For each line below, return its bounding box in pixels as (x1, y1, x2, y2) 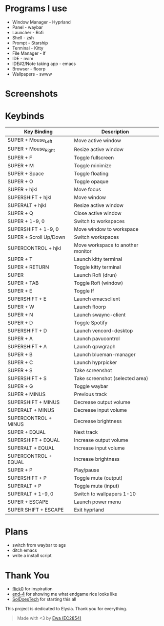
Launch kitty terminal (74, 256, 123, 263)
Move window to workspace (74, 226, 139, 233)
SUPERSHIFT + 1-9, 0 (7, 226, 59, 233)
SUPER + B (7, 351, 33, 358)
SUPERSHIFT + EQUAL (7, 437, 60, 444)
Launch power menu (74, 498, 121, 505)
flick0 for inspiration (12, 586, 53, 592)
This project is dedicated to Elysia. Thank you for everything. (5, 606, 127, 612)
